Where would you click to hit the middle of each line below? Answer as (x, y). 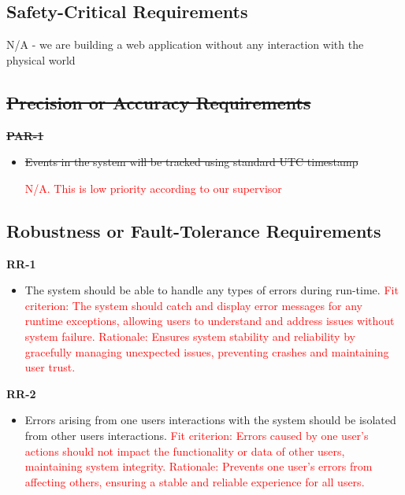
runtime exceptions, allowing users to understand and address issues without (210, 321)
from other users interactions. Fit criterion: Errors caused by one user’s (197, 435)
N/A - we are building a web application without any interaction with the (185, 44)
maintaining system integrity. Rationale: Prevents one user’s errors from (199, 466)
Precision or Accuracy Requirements (159, 102)
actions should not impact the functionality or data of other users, (185, 451)
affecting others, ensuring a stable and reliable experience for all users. (195, 481)
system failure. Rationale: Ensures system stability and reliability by (190, 336)
